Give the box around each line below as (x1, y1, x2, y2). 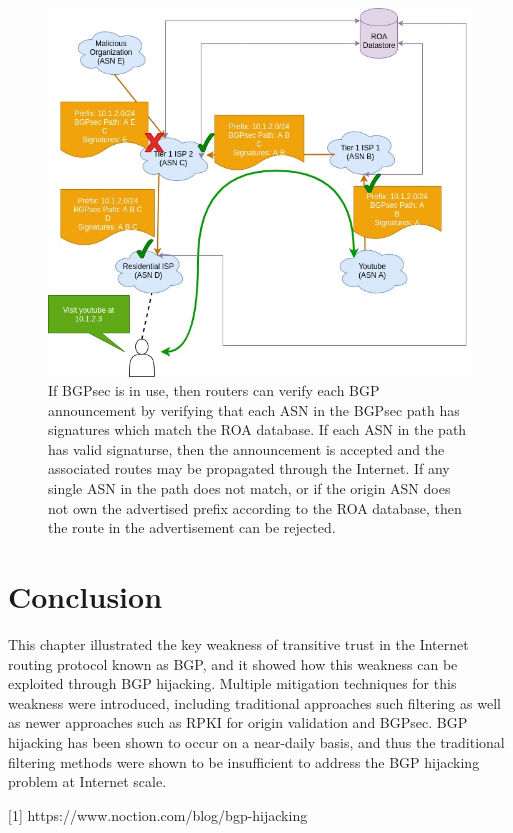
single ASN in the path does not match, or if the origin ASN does (48, 478, 451, 499)
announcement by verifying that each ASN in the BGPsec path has (48, 399, 460, 420)
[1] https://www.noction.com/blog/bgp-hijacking (8, 804, 308, 825)
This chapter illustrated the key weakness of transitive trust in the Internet (8, 633, 469, 654)
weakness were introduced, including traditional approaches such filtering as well (8, 692, 501, 713)
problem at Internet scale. (8, 771, 167, 792)
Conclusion (8, 576, 163, 617)
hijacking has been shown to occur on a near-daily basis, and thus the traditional (8, 731, 505, 752)
